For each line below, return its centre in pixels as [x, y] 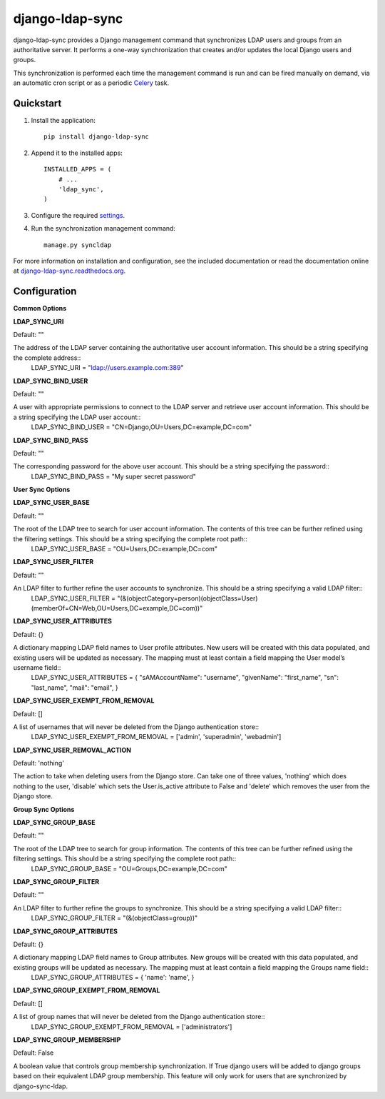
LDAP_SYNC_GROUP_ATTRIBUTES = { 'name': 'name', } [113, 978]
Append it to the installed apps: [77, 153]
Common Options [40, 308]
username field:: [37, 667]
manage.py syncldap [78, 245]
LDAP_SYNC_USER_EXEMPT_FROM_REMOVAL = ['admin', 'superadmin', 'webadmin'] [156, 737]
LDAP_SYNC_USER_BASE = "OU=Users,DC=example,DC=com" [124, 549]
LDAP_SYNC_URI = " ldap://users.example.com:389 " [107, 368]
